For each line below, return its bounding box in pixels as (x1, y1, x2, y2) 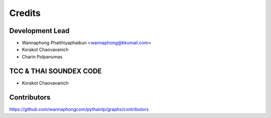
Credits (9, 7, 41, 18)
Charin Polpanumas (22, 53, 63, 59)
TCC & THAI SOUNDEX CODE (9, 66, 102, 75)
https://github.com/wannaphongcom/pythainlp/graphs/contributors (9, 106, 149, 112)
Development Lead (9, 26, 70, 35)
